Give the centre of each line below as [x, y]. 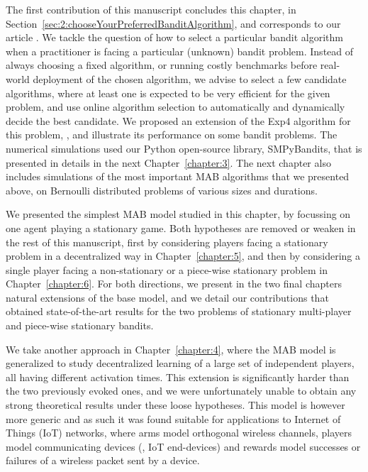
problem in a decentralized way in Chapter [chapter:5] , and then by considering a [183, 256]
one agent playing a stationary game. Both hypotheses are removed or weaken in [181, 227]
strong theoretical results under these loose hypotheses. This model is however [175, 405]
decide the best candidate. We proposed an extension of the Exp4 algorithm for [178, 120]
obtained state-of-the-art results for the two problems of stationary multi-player [179, 311]
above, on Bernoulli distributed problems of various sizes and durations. [162, 190]
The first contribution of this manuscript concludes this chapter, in [151, 9]
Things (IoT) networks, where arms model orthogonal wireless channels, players [179, 433]
